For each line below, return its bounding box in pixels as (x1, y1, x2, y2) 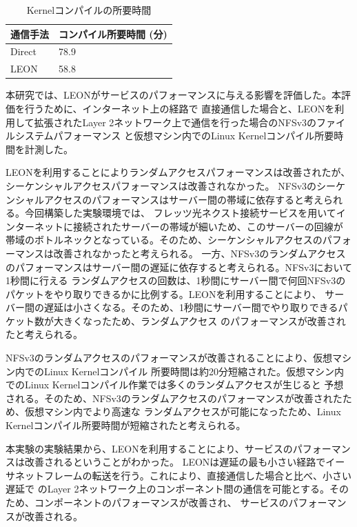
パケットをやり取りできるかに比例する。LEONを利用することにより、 (6, 286, 322, 301)
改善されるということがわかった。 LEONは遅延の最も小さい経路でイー (24, 455, 345, 469)
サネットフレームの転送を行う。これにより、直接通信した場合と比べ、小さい (6, 468, 351, 482)
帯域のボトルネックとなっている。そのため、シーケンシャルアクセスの (6, 232, 323, 247)
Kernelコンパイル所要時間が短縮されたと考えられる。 (6, 418, 246, 432)
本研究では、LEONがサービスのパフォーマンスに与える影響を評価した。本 (6, 88, 341, 102)
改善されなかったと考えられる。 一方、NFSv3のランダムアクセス (53, 246, 346, 260)
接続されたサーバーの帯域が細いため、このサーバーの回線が (72, 219, 343, 233)
